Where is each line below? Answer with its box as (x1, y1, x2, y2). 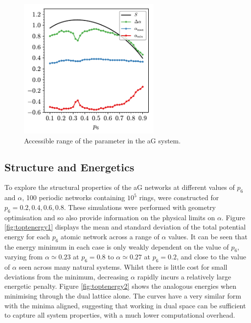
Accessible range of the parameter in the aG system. (24, 135, 181, 145)
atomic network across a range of (61, 231, 160, 241)
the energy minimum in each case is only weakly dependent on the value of (4, 241, 229, 252)
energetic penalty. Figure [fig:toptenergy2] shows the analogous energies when (4, 281, 236, 291)
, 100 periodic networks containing (22, 192, 125, 203)
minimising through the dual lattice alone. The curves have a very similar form (4, 290, 241, 300)
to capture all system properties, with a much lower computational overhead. (4, 310, 235, 320)
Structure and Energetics (4, 159, 135, 174)
